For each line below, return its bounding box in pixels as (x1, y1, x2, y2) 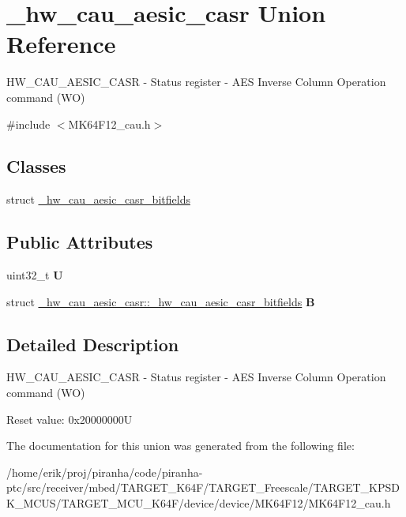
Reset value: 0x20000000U (6, 410, 133, 427)
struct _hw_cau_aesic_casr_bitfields (6, 191, 190, 208)
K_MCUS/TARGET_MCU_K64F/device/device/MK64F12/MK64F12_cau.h (6, 495, 391, 511)
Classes (6, 154, 66, 178)
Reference (6, 28, 116, 60)
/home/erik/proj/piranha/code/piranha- (6, 463, 203, 480)
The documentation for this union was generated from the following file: (6, 437, 355, 454)
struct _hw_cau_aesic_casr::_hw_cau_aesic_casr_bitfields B (6, 293, 315, 309)
